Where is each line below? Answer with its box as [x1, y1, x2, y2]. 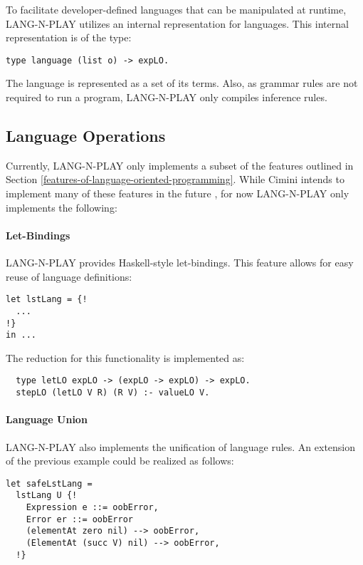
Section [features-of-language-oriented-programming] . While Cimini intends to [6, 172, 344, 187]
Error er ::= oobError [26, 514, 133, 524]
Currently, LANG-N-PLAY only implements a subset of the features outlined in [6, 157, 354, 172]
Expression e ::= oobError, [26, 502, 159, 513]
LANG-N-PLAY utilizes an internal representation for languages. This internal [6, 16, 349, 31]
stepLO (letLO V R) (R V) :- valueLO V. [16, 388, 210, 398]
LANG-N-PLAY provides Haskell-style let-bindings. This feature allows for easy [6, 255, 354, 269]
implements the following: [6, 199, 117, 214]
